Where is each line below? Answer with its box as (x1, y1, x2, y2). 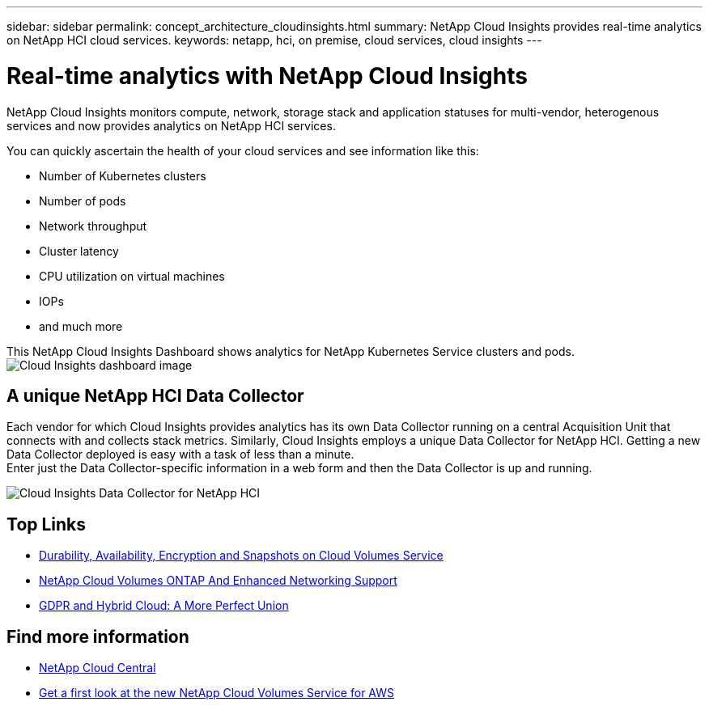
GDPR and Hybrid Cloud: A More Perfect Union (39, 598, 289, 613)
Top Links (6, 514, 87, 535)
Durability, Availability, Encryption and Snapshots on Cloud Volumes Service (39, 548, 444, 563)
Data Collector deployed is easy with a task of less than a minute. (6, 447, 354, 462)
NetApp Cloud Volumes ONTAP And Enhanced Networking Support (39, 573, 397, 588)
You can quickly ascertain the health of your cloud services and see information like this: (6, 143, 479, 158)
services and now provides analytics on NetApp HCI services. (6, 118, 336, 133)
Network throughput (39, 218, 147, 233)
